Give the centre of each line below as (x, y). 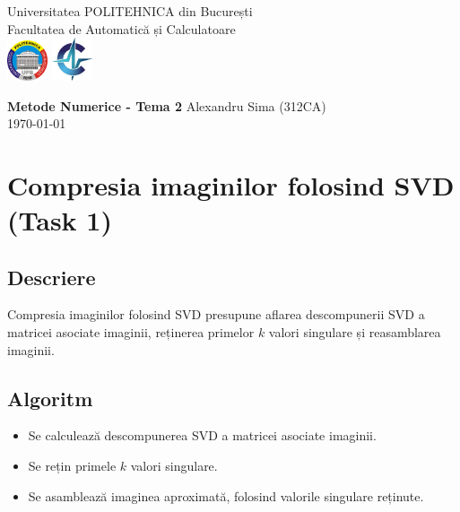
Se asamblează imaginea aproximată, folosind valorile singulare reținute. (226, 495)
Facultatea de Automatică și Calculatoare (122, 28)
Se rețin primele (72, 466)
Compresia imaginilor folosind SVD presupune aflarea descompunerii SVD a (216, 314)
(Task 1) (60, 220)
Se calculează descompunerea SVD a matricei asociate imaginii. (202, 435)
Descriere (52, 277)
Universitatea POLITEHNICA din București (130, 11)
